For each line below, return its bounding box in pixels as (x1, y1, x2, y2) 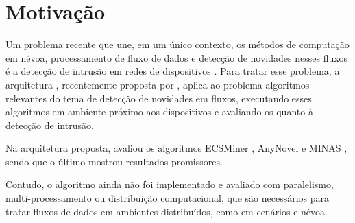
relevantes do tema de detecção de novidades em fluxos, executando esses (5, 91, 312, 105)
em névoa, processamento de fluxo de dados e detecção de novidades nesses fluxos (5, 50, 348, 64)
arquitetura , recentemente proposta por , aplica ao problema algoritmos (5, 77, 310, 91)
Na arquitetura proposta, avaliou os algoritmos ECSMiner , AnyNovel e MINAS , (5, 141, 347, 155)
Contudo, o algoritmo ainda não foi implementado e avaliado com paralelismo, (5, 177, 334, 191)
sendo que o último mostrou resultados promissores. (5, 154, 223, 168)
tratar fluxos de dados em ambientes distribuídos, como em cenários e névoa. (5, 204, 328, 218)
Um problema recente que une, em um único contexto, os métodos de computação (5, 37, 350, 51)
